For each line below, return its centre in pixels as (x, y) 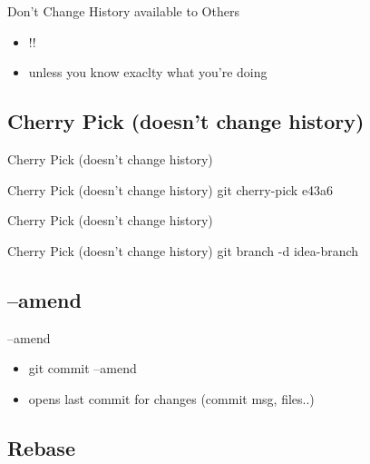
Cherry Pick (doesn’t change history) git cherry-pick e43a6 (170, 189)
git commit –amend (83, 368)
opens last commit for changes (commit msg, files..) (171, 398)
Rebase (41, 447)
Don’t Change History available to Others (123, 11)
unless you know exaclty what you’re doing (148, 72)
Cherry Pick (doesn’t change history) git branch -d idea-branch (183, 250)
